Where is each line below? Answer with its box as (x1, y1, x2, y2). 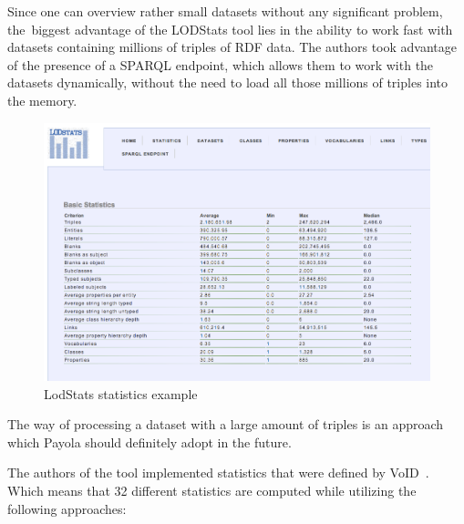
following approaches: (7, 498, 127, 518)
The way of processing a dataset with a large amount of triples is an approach (7, 415, 444, 434)
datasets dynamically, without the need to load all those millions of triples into (7, 73, 449, 92)
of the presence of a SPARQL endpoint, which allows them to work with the (7, 55, 434, 74)
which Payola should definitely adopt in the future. (7, 432, 292, 451)
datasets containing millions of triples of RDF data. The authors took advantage (7, 37, 458, 57)
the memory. (7, 90, 77, 109)
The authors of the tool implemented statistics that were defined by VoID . (7, 463, 429, 482)
